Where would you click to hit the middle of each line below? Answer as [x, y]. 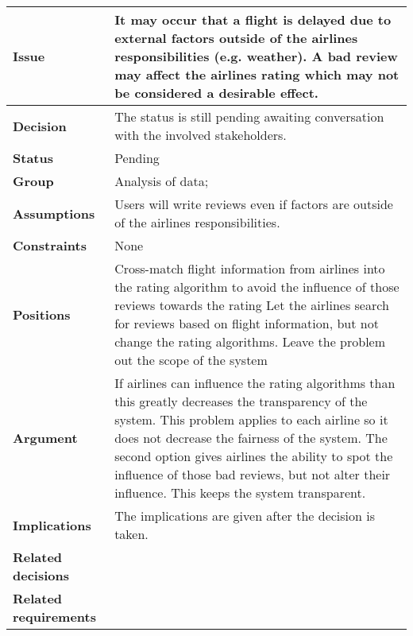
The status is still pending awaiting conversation [249, 116]
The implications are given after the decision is [245, 516]
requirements [54, 617]
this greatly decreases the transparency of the [241, 401]
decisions [41, 575]
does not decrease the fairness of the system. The [251, 438]
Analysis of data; [162, 181]
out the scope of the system [191, 360]
